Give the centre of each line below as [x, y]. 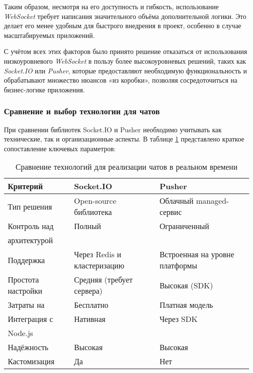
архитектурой [30, 240]
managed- [212, 201]
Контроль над [31, 226]
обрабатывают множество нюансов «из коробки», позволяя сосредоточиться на [121, 80]
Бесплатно [91, 305]
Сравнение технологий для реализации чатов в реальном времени [126, 167]
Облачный [176, 201]
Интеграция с [30, 319]
